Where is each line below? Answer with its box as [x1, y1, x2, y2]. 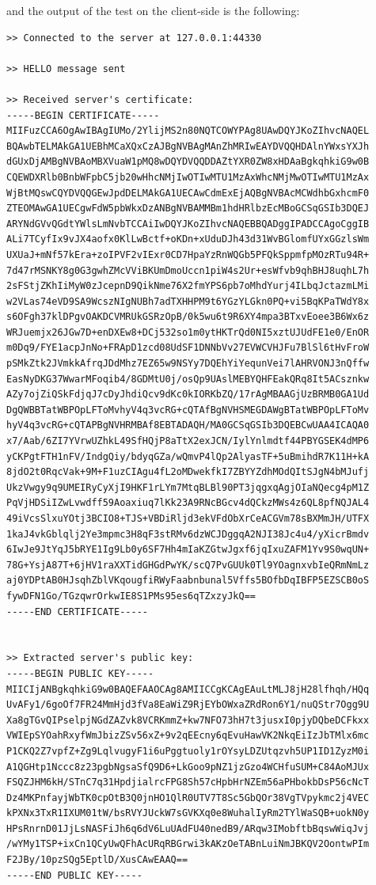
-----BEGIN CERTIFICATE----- [6, 109, 160, 121]
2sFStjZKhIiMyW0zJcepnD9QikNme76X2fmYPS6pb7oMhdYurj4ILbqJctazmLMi [6, 280, 370, 292]
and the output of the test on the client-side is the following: [6, 2, 300, 18]
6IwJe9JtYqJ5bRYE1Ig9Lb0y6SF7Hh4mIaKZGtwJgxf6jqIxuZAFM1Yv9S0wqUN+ [6, 544, 370, 556]
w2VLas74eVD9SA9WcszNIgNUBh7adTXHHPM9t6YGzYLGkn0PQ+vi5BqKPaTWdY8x [6, 295, 370, 307]
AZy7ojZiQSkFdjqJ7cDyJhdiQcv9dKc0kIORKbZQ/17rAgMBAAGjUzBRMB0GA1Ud [6, 389, 370, 401]
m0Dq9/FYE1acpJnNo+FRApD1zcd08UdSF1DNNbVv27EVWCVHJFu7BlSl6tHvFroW [6, 342, 370, 354]
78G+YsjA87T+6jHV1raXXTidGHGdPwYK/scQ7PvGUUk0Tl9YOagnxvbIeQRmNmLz [6, 559, 370, 571]
